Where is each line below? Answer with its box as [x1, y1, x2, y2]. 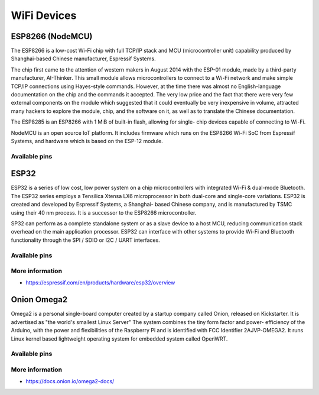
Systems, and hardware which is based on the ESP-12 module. [11, 137, 163, 144]
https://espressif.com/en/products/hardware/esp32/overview [25, 279, 175, 286]
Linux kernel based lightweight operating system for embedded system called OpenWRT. [11, 335, 228, 342]
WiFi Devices [11, 9, 77, 22]
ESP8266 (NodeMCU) [11, 31, 93, 41]
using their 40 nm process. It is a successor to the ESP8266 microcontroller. [11, 209, 197, 216]
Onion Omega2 [11, 294, 68, 305]
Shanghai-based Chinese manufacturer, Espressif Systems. [11, 55, 156, 62]
